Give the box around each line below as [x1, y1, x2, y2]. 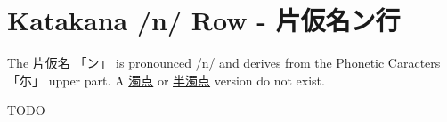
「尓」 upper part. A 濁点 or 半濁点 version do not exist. [7, 70, 325, 89]
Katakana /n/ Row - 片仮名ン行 [7, 2, 401, 38]
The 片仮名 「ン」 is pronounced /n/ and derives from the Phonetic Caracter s [7, 53, 441, 72]
